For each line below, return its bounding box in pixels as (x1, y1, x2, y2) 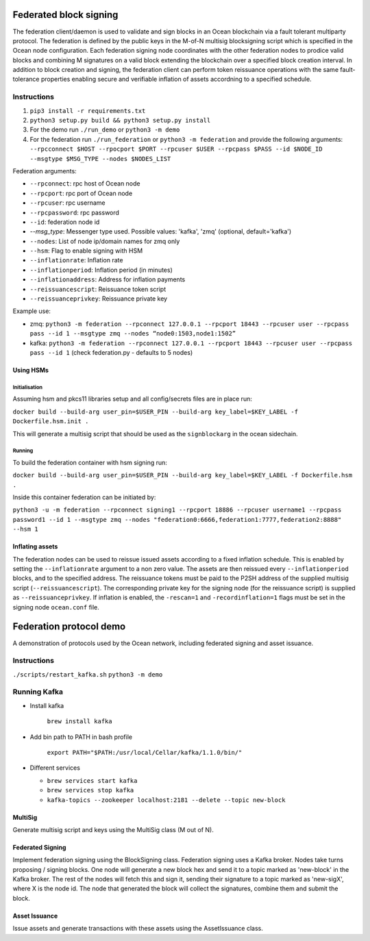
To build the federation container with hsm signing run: (12, 458, 168, 466)
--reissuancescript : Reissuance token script (29, 285, 166, 293)
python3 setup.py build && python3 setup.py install (29, 116, 211, 124)
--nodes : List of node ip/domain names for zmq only (29, 237, 180, 245)
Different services (29, 764, 80, 772)
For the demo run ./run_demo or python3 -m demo (29, 125, 180, 134)
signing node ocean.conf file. (12, 603, 99, 611)
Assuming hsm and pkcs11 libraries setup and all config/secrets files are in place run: (12, 394, 253, 403)
